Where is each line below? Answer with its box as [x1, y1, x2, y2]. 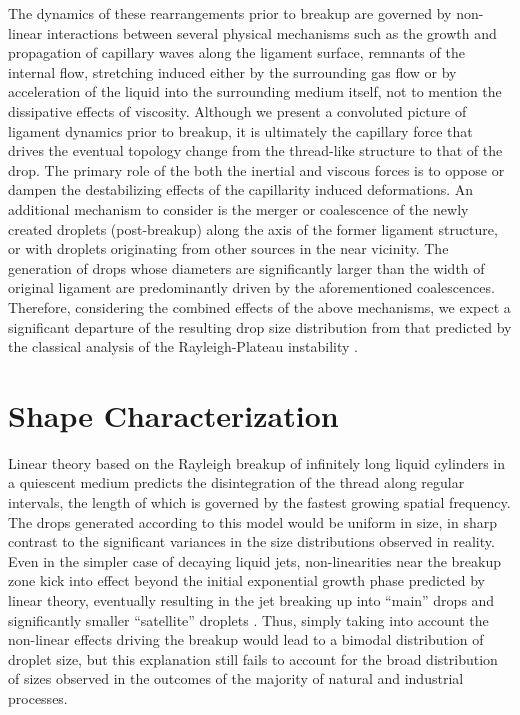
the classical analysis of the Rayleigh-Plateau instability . [8, 336, 359, 357]
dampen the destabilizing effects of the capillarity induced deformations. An [8, 179, 474, 200]
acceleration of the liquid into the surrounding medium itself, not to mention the [8, 81, 502, 102]
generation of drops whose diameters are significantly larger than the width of [8, 257, 485, 278]
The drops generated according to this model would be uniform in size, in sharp [8, 511, 497, 532]
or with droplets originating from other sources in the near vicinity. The [8, 238, 449, 259]
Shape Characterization [8, 394, 339, 435]
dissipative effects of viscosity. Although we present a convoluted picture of [8, 100, 467, 121]
